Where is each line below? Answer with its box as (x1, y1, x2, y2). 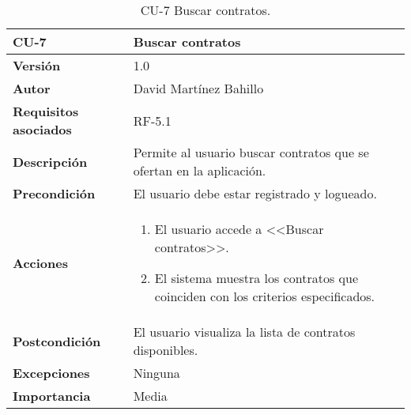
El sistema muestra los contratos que (154, 269, 359, 287)
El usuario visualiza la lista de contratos (133, 323, 356, 341)
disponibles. (133, 341, 198, 359)
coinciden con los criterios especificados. (154, 287, 375, 305)
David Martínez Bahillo (133, 79, 264, 97)
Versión (13, 56, 61, 74)
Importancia (13, 387, 91, 405)
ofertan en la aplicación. (133, 161, 266, 179)
